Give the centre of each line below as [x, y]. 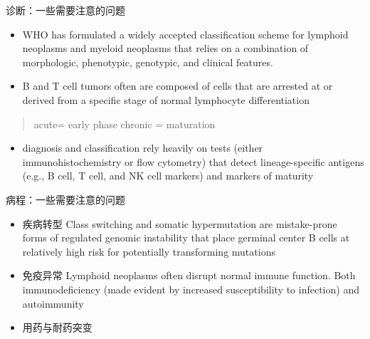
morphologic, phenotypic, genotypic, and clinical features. [148, 62]
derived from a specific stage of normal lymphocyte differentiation [166, 99]
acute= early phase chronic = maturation [125, 124]
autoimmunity [53, 303]
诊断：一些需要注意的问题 [65, 10]
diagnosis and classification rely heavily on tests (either [143, 148]
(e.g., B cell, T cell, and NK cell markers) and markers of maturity [168, 176]
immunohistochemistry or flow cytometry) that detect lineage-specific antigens [193, 161]
